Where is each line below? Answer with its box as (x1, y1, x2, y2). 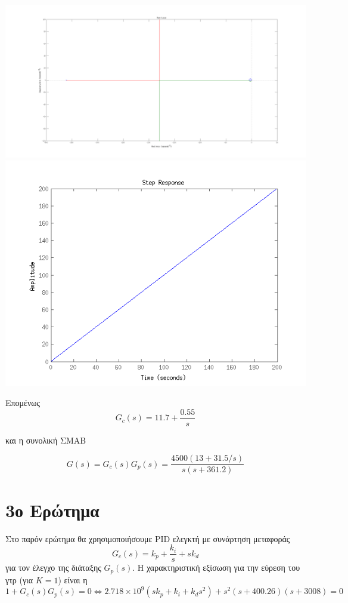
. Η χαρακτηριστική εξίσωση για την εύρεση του (132, 561, 300, 574)
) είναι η (58, 573, 88, 586)
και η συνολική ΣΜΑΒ (5, 433, 86, 446)
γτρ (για (5, 573, 33, 586)
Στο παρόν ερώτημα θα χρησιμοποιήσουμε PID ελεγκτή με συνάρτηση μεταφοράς (5, 532, 290, 544)
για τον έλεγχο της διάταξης (5, 561, 101, 574)
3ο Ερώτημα (5, 497, 100, 522)
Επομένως (5, 396, 41, 409)
